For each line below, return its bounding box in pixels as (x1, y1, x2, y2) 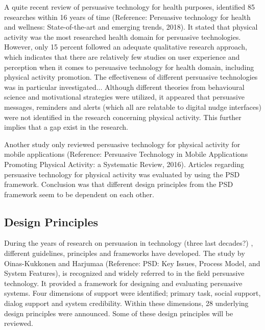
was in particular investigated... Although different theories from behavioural (4, 81, 245, 92)
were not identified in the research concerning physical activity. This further (4, 111, 242, 122)
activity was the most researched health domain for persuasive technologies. (4, 31, 241, 42)
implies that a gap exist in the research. (4, 122, 128, 132)
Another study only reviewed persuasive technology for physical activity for (4, 138, 240, 149)
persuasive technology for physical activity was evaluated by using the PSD (4, 169, 240, 179)
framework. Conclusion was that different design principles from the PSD (4, 179, 233, 190)
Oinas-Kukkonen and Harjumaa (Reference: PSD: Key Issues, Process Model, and (4, 257, 260, 268)
